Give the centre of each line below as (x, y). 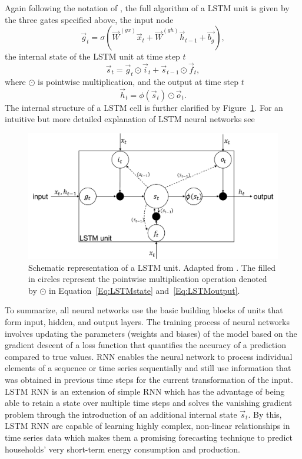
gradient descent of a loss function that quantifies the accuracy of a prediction (145, 345)
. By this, (265, 414)
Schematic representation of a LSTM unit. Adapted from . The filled (152, 267)
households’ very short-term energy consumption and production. (122, 449)
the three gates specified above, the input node (89, 19)
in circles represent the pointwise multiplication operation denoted (148, 279)
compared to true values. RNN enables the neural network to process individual (149, 356)
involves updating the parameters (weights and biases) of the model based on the (151, 333)
